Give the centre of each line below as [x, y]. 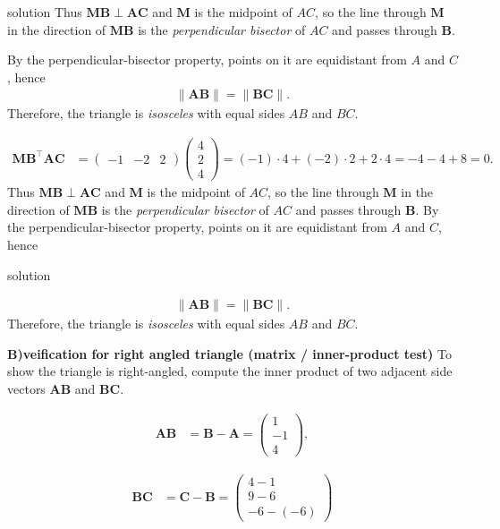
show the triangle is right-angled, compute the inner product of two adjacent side [230, 371]
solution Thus [45, 12]
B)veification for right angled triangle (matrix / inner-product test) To [229, 353]
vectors [26, 388]
